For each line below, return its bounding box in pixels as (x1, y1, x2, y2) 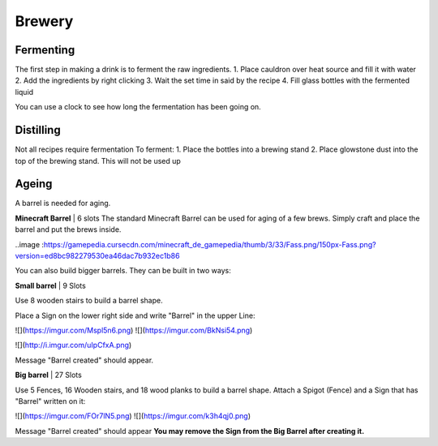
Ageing (15, 177, 53, 191)
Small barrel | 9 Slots (15, 281, 87, 290)
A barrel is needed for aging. (15, 199, 111, 208)
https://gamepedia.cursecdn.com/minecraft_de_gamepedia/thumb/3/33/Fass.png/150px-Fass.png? (43, 239, 376, 249)
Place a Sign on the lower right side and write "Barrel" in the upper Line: (15, 311, 255, 320)
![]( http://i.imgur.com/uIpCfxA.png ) (15, 341, 132, 350)
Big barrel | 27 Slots (15, 370, 83, 380)
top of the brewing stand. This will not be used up (15, 156, 182, 165)
